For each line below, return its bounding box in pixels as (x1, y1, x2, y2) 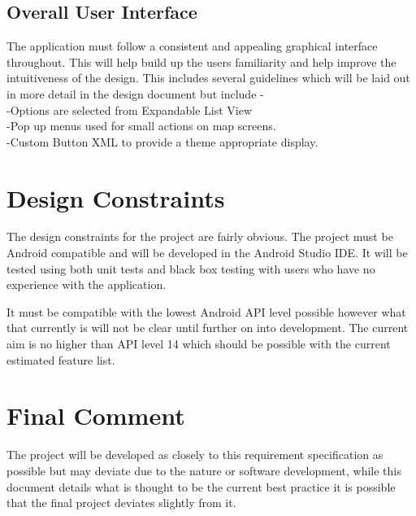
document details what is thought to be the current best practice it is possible (6, 478, 396, 495)
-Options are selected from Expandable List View (6, 101, 253, 118)
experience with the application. (6, 276, 167, 293)
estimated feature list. (6, 351, 115, 368)
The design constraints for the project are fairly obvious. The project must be (6, 228, 393, 245)
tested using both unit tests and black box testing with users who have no (6, 260, 375, 277)
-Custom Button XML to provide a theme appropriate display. (6, 133, 318, 150)
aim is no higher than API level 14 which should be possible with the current (6, 335, 391, 352)
